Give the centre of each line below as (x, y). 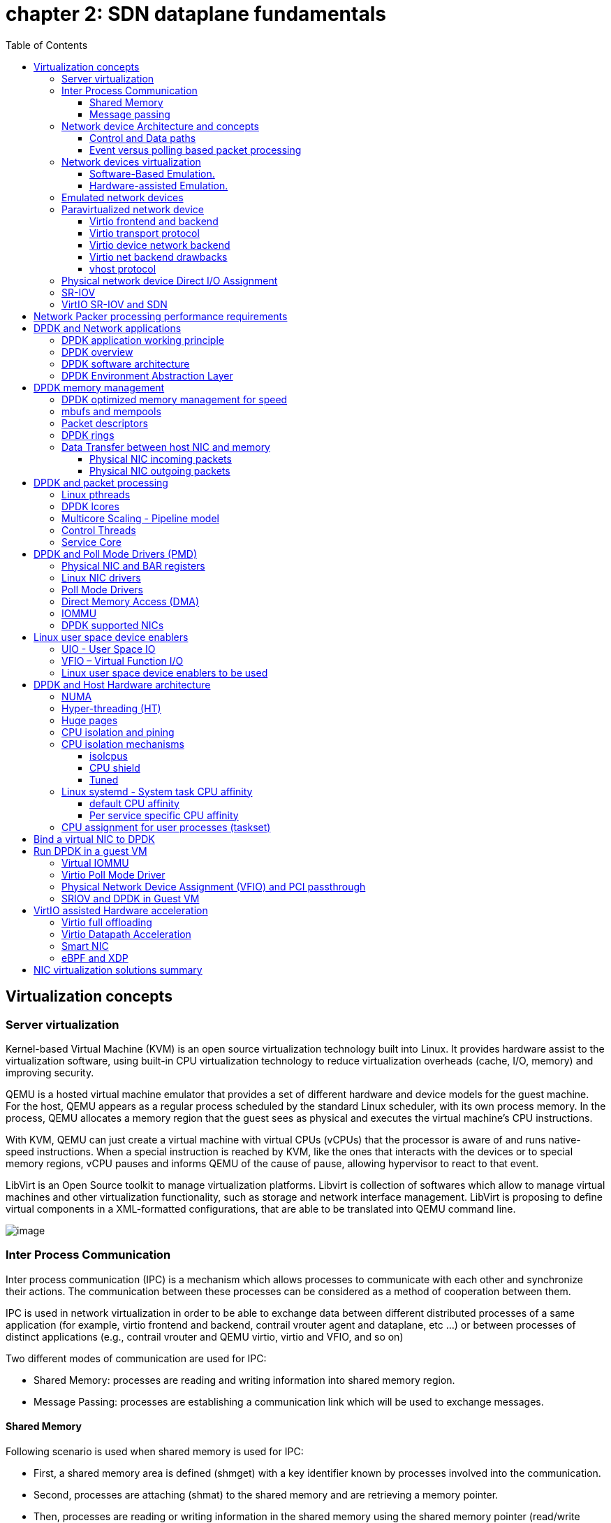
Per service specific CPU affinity (164, 815)
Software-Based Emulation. (152, 173)
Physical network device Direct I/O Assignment (170, 280)
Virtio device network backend (160, 245)
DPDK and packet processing (101, 482)
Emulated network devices (123, 197)
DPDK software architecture (126, 363)
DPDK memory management (99, 387)
